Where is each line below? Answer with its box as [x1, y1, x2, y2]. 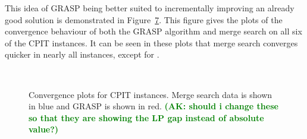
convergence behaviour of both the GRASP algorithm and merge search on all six [5, 25, 302, 37]
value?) [29, 123, 59, 135]
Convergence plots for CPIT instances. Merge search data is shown [29, 88, 272, 100]
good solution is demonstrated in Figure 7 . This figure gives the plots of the [5, 13, 283, 26]
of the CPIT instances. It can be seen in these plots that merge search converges [5, 36, 298, 49]
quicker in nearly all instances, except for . [5, 48, 159, 61]
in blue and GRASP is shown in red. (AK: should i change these [29, 100, 278, 112]
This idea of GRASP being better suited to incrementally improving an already [5, 2, 295, 14]
